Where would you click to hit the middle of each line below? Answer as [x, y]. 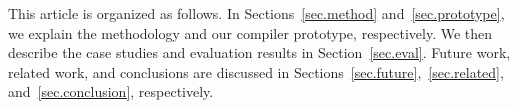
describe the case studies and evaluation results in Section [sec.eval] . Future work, [259, 52]
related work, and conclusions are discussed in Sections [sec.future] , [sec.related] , [256, 71]
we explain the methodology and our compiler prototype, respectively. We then [250, 32]
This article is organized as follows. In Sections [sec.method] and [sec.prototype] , [256, 13]
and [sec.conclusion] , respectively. [111, 91]
